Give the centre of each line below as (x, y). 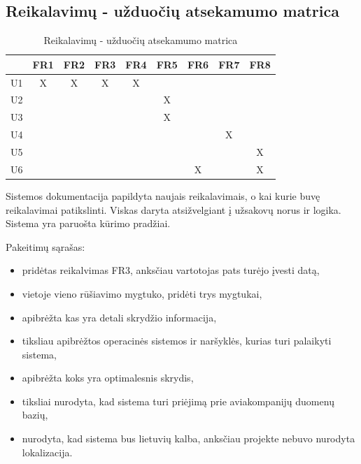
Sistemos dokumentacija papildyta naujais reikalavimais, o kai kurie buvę (163, 195)
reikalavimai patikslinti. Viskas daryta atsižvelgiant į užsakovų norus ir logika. (174, 209)
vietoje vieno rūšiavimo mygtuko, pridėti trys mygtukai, (142, 293)
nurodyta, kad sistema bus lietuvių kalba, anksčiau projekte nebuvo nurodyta (189, 438)
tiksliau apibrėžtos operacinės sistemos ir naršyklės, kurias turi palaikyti (177, 341)
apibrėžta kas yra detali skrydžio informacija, (119, 317)
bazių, (35, 415)
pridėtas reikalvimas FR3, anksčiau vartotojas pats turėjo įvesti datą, (171, 270)
